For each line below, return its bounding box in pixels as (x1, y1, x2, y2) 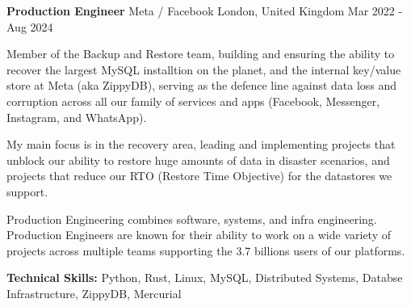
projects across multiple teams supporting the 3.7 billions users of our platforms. (6, 242, 405, 259)
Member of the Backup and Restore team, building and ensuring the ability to (6, 45, 395, 62)
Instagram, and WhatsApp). (6, 108, 147, 125)
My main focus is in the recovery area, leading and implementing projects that (6, 136, 396, 153)
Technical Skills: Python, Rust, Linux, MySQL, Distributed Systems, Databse (6, 269, 403, 286)
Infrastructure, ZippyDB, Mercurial (6, 284, 182, 301)
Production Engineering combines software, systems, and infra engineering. (6, 210, 377, 227)
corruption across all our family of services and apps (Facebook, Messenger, (6, 92, 380, 109)
